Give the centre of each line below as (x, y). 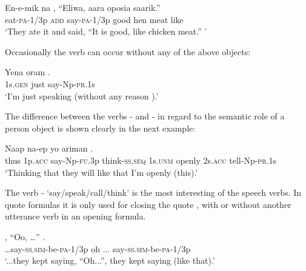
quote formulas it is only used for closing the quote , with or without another (148, 204)
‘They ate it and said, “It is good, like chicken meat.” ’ (106, 31)
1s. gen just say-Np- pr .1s (50, 83)
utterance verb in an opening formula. (75, 216)
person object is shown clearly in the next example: (100, 128)
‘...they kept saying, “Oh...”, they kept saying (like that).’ (110, 260)
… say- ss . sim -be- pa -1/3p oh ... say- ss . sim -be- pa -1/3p (98, 248)
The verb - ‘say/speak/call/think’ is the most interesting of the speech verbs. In (153, 192)
